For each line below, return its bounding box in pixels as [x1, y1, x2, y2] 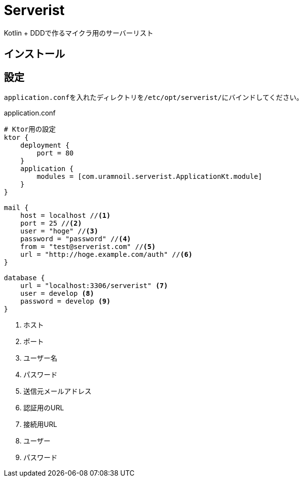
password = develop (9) [20, 297, 111, 306]
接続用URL [23, 420, 57, 429]
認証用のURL [23, 404, 64, 412]
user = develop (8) [20, 289, 94, 298]
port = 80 [36, 149, 74, 157]
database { [4, 274, 45, 282]
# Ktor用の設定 [4, 125, 56, 134]
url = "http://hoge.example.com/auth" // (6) [20, 250, 193, 259]
